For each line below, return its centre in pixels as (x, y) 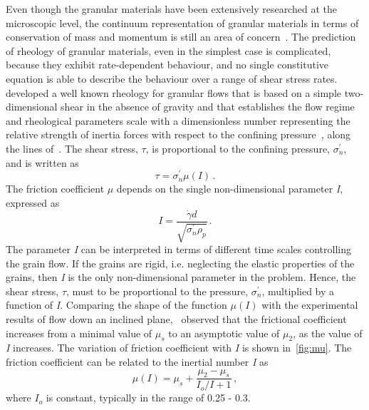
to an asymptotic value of (224, 333)
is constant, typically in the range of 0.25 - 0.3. (148, 398)
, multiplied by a (298, 291)
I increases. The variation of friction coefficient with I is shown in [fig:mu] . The (179, 348)
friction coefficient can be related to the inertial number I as (137, 362)
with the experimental (310, 305)
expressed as (33, 202)
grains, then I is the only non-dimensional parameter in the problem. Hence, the (181, 277)
